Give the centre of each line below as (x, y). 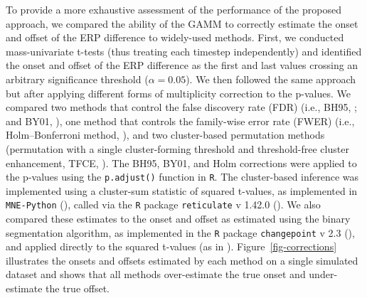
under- (323, 274)
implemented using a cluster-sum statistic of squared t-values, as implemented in (182, 190)
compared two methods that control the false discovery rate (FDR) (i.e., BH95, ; (181, 107)
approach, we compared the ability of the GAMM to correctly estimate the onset (182, 23)
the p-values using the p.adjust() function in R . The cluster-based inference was (182, 177)
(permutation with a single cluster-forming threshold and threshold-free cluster (177, 148)
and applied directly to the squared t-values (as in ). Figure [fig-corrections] (171, 246)
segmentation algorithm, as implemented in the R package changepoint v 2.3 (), (180, 232)
